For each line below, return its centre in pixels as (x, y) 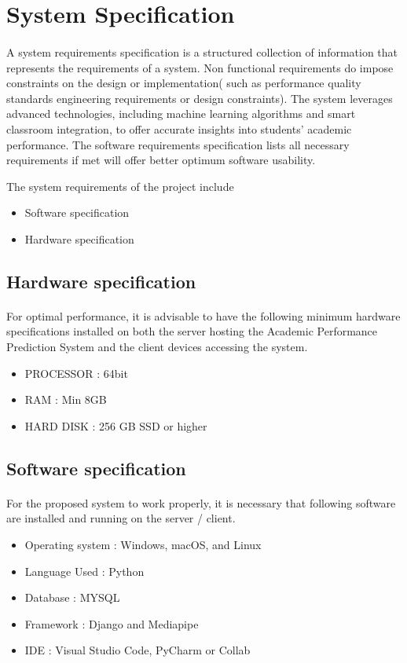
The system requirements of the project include (120, 186)
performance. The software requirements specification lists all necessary (178, 144)
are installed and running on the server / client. (121, 518)
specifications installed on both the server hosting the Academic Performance (192, 331)
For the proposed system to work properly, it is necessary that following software (201, 502)
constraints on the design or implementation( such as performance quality (184, 83)
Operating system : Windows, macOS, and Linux (143, 544)
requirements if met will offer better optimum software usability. (161, 160)
